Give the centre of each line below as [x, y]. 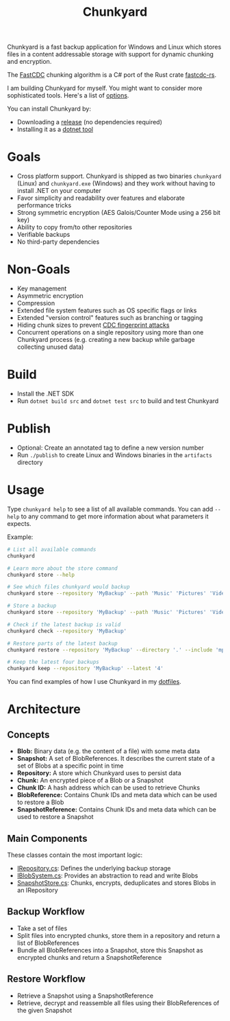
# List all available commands [52, 549]
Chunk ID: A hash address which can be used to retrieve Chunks [108, 788]
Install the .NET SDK [45, 393]
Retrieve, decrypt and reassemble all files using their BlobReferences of [118, 1002]
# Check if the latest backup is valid [64, 624]
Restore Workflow [46, 979]
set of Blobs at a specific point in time [70, 766]
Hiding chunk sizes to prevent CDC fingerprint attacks [93, 325]
